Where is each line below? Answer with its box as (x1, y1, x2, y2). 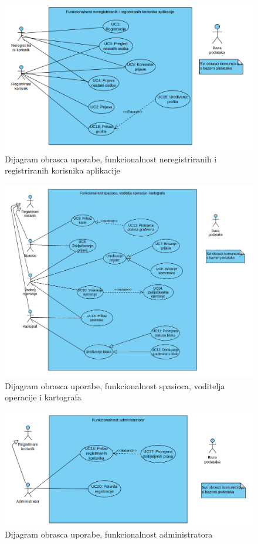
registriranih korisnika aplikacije (5, 164, 120, 176)
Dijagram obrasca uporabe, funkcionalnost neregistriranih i (5, 152, 217, 165)
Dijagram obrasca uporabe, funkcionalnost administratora (5, 528, 213, 540)
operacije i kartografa (5, 391, 82, 403)
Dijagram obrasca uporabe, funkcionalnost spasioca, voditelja (5, 379, 225, 392)
